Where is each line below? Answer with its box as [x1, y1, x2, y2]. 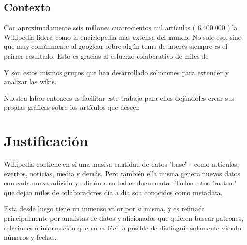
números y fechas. [4, 232, 57, 242]
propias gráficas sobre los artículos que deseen [4, 102, 140, 112]
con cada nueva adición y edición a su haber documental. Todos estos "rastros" [4, 178, 237, 188]
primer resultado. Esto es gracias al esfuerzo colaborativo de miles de [4, 50, 209, 61]
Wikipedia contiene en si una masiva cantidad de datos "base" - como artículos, [4, 159, 239, 169]
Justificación [4, 131, 88, 151]
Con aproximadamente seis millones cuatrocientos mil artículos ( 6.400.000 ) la [4, 22, 238, 32]
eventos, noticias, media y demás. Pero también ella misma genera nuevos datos [4, 168, 240, 178]
